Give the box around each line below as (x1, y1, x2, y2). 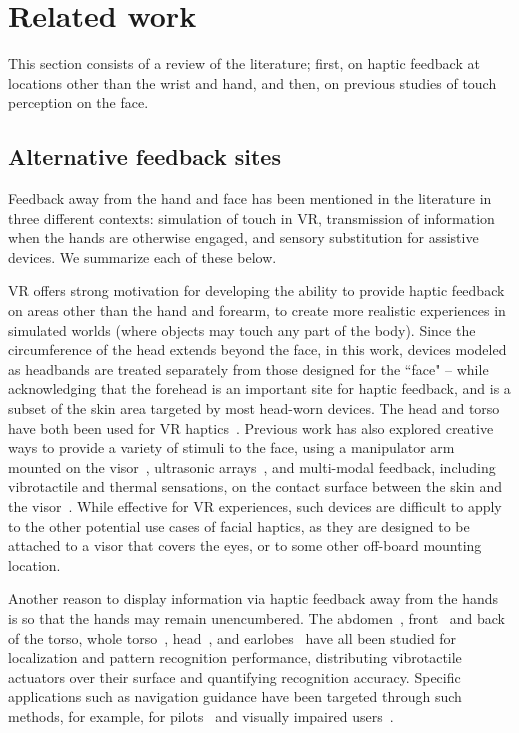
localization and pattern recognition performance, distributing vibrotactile (8, 647, 462, 668)
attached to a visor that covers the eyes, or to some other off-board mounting (8, 535, 482, 556)
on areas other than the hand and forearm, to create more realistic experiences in (8, 300, 506, 321)
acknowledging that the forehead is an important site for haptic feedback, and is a (8, 378, 511, 399)
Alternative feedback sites (8, 141, 281, 172)
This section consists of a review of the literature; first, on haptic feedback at (8, 53, 480, 74)
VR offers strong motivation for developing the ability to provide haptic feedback (8, 280, 505, 301)
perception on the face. (8, 92, 149, 113)
